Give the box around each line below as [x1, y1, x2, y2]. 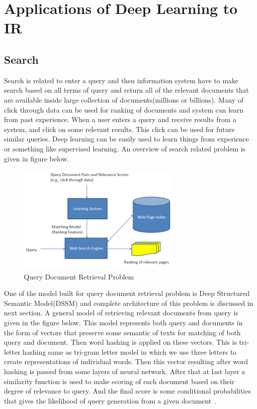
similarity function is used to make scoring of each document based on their [4, 376, 235, 386]
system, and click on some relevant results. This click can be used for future [4, 124, 235, 134]
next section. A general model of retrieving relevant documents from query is [4, 307, 239, 318]
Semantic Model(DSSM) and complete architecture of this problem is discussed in [4, 297, 254, 308]
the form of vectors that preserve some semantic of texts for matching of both [4, 327, 241, 337]
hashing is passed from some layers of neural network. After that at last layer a [4, 366, 245, 376]
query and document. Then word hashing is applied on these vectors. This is [4, 337, 237, 347]
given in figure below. [4, 153, 69, 163]
